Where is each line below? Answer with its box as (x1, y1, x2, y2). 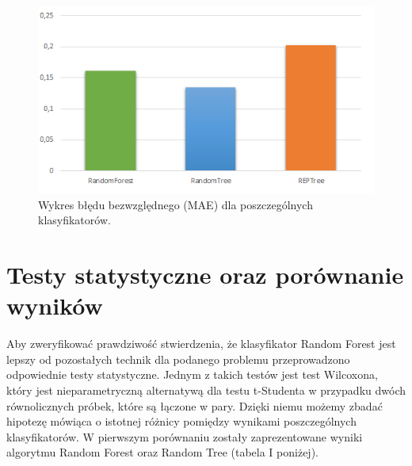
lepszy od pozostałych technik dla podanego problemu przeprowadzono (6, 350, 350, 367)
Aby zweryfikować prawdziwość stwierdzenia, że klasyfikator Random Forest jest (6, 335, 396, 352)
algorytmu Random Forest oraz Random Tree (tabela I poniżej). (6, 444, 319, 460)
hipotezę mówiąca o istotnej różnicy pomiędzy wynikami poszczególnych (6, 413, 357, 430)
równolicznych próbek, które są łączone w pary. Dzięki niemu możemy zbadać (6, 397, 383, 414)
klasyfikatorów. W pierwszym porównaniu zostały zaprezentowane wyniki (6, 428, 363, 445)
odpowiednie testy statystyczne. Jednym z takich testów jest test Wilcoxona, (6, 366, 378, 383)
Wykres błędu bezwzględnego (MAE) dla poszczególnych (38, 196, 313, 212)
